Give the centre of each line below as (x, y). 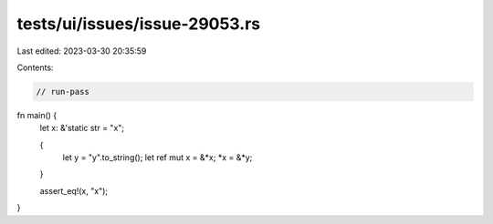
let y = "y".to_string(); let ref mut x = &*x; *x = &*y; (157, 158)
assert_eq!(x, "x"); (74, 190)
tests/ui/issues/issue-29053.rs (139, 24)
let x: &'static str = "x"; (82, 128)
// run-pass (63, 92)
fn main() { (37, 115)
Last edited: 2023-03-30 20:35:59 (82, 51)
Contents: (35, 67)
